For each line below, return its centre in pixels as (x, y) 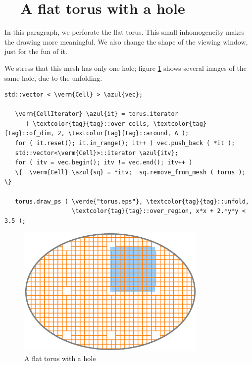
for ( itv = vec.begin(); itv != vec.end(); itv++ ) (104, 163)
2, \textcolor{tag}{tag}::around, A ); (123, 133)
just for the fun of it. (36, 51)
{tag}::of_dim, (29, 133)
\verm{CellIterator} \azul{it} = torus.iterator (97, 114)
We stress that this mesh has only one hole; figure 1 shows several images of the (126, 68)
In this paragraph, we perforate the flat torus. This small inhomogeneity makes (125, 32)
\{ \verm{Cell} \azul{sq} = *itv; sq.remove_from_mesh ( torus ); (130, 172)
